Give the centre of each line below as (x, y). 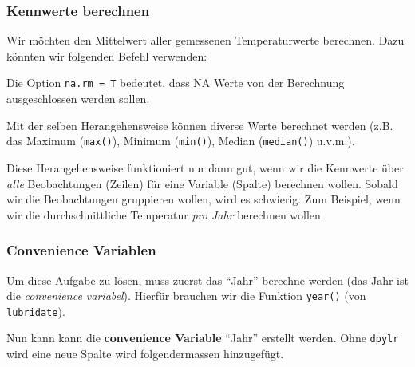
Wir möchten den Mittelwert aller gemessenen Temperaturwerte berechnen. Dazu (206, 40)
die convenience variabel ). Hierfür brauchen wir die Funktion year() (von (186, 296)
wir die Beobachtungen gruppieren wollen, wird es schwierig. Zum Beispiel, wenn (204, 199)
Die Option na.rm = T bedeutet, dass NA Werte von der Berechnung (176, 83)
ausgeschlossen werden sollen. (78, 99)
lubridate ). (36, 311)
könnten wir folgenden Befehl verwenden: (107, 55)
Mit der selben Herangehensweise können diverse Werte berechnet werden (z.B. (200, 125)
